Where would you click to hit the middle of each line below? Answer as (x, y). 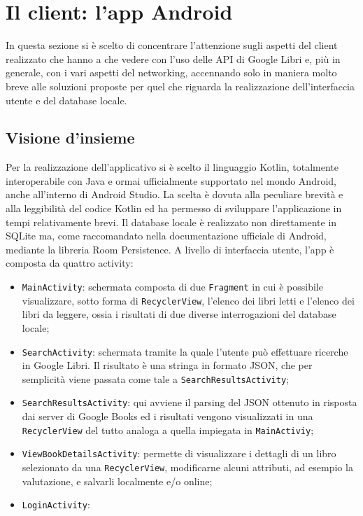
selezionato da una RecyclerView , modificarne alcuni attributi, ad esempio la (187, 467)
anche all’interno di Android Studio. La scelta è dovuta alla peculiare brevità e (175, 194)
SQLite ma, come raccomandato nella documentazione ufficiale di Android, (166, 236)
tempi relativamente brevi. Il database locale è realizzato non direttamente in (171, 222)
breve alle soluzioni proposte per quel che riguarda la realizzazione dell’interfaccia (180, 86)
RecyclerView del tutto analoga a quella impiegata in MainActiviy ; (168, 430)
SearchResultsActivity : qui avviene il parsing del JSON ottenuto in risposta (190, 402)
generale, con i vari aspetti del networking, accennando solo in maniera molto (171, 72)
